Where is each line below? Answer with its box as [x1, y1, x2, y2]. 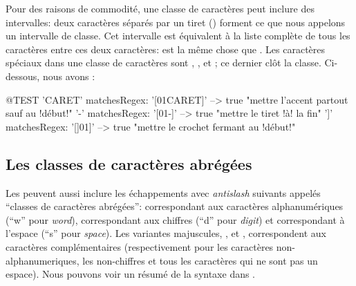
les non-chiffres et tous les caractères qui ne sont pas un [82, 253, 318, 267]
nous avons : [42, 68, 95, 83]
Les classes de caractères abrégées [6, 153, 252, 174]
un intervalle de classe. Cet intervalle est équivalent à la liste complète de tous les [6, 28, 350, 43]
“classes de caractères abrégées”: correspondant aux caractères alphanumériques [6, 199, 344, 213]
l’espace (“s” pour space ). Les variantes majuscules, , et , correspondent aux [6, 226, 327, 240]
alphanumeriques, [6, 253, 79, 267]
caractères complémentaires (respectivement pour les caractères [6, 239, 274, 254]
